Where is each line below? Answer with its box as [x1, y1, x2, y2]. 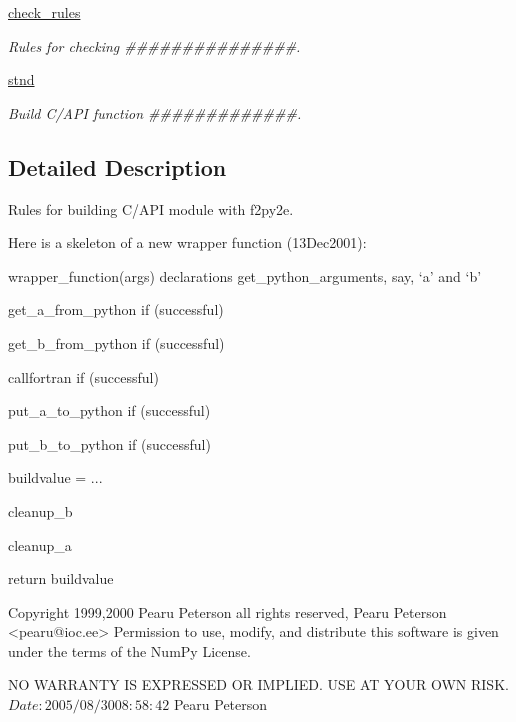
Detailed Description [8, 151, 227, 182]
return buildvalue [8, 568, 114, 589]
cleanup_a [8, 534, 72, 555]
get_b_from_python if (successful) [8, 332, 225, 353]
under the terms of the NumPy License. [8, 640, 251, 661]
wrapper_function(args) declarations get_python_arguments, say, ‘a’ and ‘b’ [8, 265, 482, 286]
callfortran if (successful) [8, 366, 159, 387]
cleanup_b [8, 500, 73, 521]
